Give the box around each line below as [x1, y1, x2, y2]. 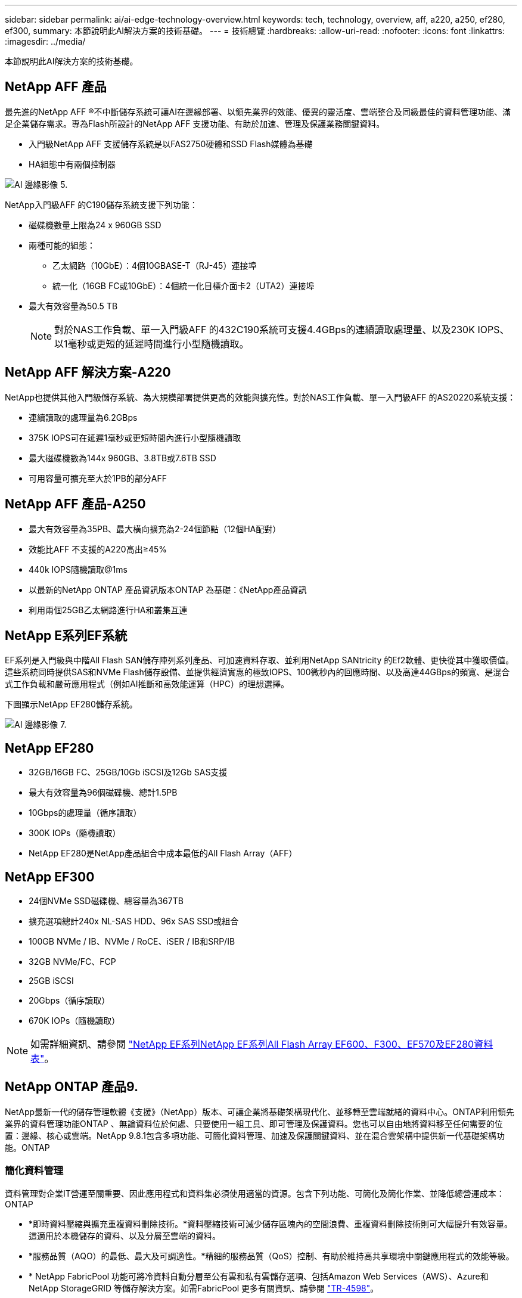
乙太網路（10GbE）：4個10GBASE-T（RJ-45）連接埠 [52, 260, 257, 271]
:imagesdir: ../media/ [5, 36, 86, 46]
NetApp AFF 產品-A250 [5, 496, 146, 512]
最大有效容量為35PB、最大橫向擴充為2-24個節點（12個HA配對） [29, 523, 281, 534]
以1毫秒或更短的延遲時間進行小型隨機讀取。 [54, 337, 249, 350]
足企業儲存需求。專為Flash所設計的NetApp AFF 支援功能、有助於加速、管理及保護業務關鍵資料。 [5, 118, 385, 129]
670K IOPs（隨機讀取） [29, 1016, 120, 1026]
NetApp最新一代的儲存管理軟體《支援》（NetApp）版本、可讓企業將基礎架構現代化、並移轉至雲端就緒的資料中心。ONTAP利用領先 [5, 1106, 514, 1117]
